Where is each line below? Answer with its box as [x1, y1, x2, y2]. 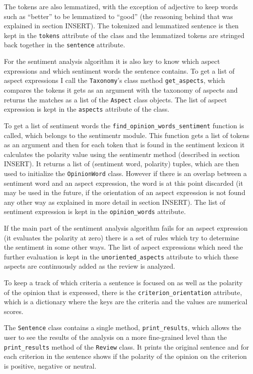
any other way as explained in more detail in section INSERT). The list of [4, 197, 226, 207]
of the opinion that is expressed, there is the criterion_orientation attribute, [4, 287, 242, 297]
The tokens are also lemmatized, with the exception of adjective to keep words [4, 1, 238, 11]
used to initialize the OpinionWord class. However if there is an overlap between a [4, 168, 247, 178]
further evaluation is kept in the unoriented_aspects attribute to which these [4, 251, 239, 261]
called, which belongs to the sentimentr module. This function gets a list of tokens [4, 130, 250, 140]
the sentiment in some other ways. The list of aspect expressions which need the [4, 242, 243, 252]
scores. [4, 306, 23, 316]
